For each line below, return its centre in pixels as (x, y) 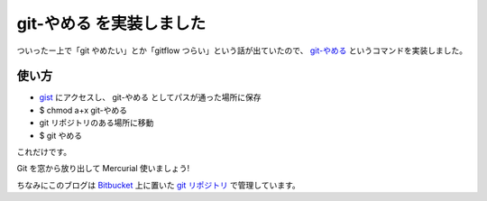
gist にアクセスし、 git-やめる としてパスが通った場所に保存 (150, 97)
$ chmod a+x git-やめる (83, 110)
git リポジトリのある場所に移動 (96, 123)
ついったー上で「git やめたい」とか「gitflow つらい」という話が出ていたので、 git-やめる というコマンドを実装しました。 (242, 50)
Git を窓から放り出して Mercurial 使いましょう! (103, 169)
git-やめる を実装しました (111, 23)
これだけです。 (44, 152)
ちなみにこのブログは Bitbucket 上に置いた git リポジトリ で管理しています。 (159, 185)
